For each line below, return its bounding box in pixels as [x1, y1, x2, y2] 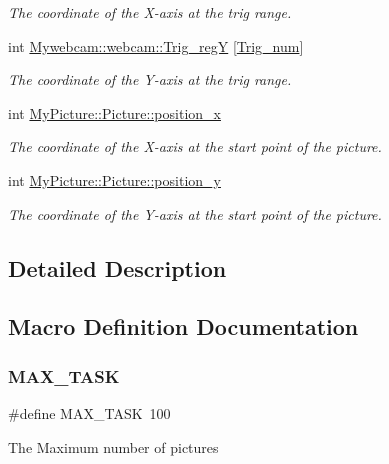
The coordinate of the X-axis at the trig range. [8, 2, 292, 22]
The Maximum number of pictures [8, 436, 219, 457]
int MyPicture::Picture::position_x [8, 102, 221, 123]
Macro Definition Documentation [8, 311, 359, 342]
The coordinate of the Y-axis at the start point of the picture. [8, 203, 382, 224]
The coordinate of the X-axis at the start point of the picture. [8, 136, 382, 157]
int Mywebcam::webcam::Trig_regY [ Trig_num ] [8, 35, 304, 56]
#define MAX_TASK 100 [8, 402, 171, 423]
